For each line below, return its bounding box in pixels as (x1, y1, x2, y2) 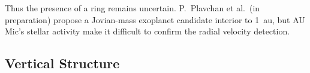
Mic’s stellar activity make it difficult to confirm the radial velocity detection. (5, 25, 290, 37)
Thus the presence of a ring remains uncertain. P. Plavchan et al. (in (5, 2, 260, 14)
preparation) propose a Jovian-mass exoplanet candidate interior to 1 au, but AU (5, 13, 305, 26)
